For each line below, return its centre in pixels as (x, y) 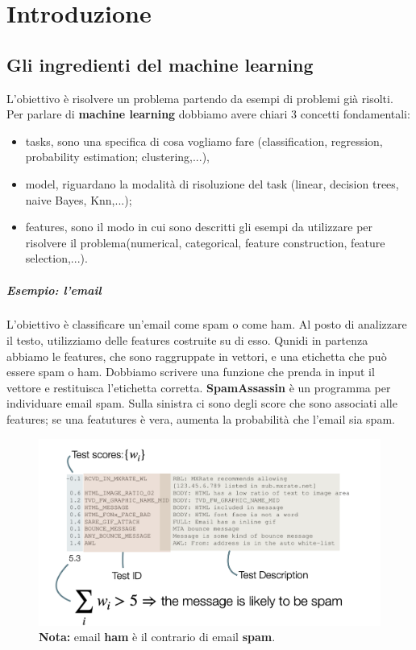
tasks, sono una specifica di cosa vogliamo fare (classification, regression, (204, 141)
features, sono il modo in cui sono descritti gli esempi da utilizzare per (199, 227)
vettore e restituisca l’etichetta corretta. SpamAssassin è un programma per (199, 387)
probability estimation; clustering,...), (117, 157)
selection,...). (56, 258)
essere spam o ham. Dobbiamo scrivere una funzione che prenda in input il (191, 372)
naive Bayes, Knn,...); (79, 199)
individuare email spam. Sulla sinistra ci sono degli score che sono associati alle (202, 403)
